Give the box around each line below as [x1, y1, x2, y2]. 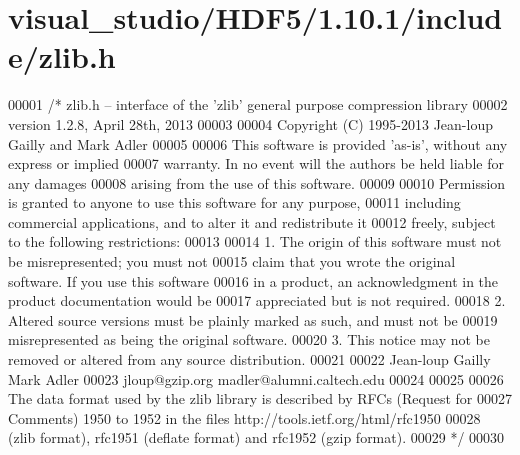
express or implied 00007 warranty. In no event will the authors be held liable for [8, 153, 504, 174]
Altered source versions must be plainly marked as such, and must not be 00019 [8, 309, 498, 330]
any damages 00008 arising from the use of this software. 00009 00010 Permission [8, 172, 506, 193]
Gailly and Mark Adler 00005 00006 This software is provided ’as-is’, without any [8, 133, 508, 154]
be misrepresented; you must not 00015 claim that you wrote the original [8, 251, 456, 272]
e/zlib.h [8, 36, 116, 77]
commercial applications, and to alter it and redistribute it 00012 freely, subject [8, 211, 496, 232]
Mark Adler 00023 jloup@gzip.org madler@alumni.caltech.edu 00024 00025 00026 [8, 368, 504, 389]
